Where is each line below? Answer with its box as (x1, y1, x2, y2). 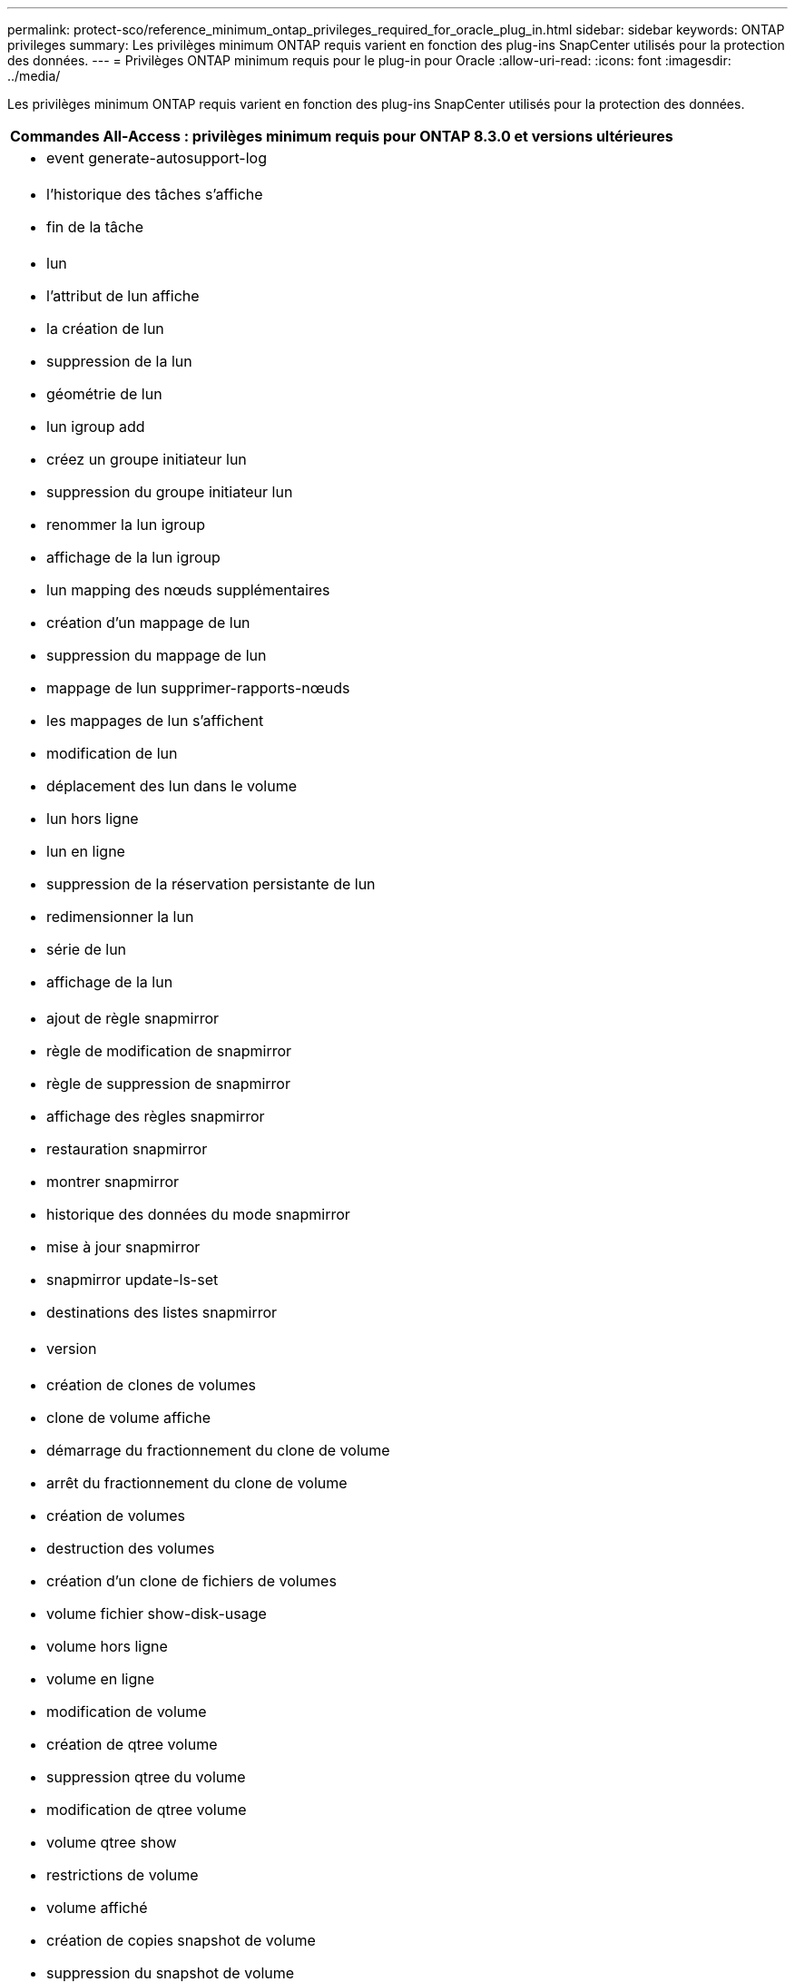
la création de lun (46, 319, 164, 338)
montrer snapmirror (46, 1173, 180, 1191)
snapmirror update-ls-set (46, 1271, 219, 1289)
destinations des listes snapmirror (46, 1303, 278, 1321)
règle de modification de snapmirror (46, 1042, 292, 1060)
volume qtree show (46, 1833, 177, 1851)
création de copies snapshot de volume (46, 1931, 316, 1949)
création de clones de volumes (46, 1376, 257, 1394)
